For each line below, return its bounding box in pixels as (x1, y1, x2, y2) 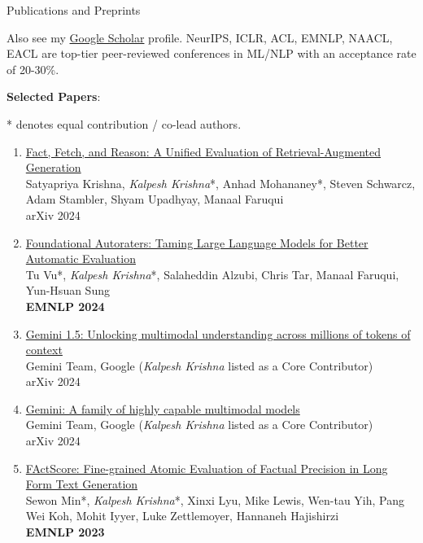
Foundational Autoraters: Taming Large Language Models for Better (25, 234, 368, 251)
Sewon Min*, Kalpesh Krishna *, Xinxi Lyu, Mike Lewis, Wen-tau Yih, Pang (25, 491, 405, 508)
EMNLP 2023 (25, 523, 105, 541)
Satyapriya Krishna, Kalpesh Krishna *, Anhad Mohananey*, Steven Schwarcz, (25, 174, 416, 191)
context (25, 341, 63, 358)
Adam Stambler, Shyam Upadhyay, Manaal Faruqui (25, 190, 284, 208)
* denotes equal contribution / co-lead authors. (7, 115, 242, 132)
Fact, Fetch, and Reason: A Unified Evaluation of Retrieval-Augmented (25, 142, 382, 160)
